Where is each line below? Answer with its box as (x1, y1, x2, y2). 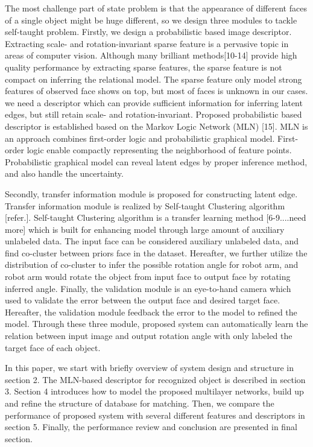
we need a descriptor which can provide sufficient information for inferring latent (5, 96, 303, 109)
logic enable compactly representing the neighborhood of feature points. (27, 144, 292, 156)
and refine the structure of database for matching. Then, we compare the (5, 397, 274, 409)
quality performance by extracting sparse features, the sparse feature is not (5, 60, 282, 73)
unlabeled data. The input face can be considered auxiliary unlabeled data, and (5, 235, 299, 247)
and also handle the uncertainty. (5, 167, 124, 180)
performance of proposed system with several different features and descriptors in (5, 408, 305, 421)
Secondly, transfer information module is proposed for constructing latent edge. (5, 187, 298, 200)
